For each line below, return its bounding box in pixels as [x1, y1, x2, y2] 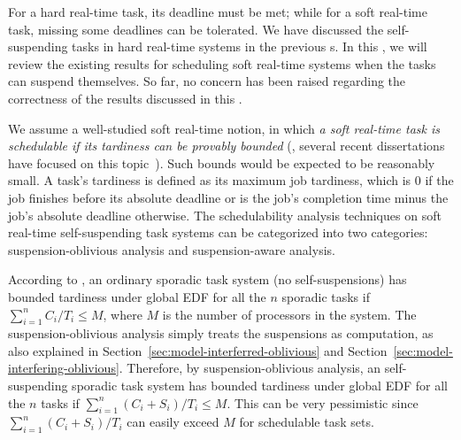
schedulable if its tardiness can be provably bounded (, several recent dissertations [8, 136, 445, 155]
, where [103, 305, 142, 323]
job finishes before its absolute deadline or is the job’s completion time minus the [8, 188, 449, 206]
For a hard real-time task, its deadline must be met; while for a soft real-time [8, 3, 427, 20]
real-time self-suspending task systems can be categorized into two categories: [8, 223, 428, 242]
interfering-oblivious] [8, 359, 119, 377]
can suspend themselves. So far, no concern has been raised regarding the [8, 72, 406, 90]
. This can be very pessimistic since [227, 393, 419, 412]
